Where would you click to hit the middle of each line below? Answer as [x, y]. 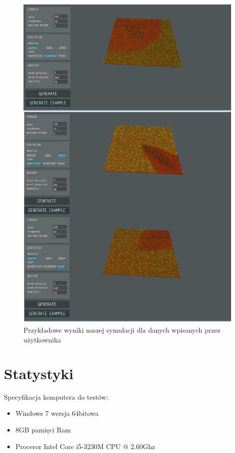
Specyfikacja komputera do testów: [56, 396]
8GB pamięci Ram [43, 429]
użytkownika [42, 340]
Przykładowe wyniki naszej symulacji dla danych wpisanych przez [122, 330]
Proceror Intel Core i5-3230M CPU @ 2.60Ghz [85, 446]
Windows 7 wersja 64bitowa [57, 413]
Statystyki [39, 373]
